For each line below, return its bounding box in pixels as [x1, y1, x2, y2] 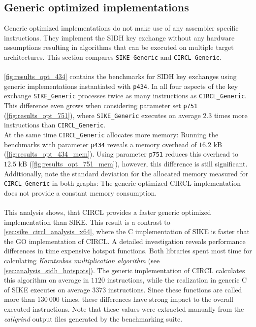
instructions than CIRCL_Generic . [4, 120, 106, 130]
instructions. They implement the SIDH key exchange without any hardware [4, 32, 235, 42]
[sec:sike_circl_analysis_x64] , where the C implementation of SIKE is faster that [4, 226, 250, 237]
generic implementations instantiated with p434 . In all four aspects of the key [4, 81, 238, 91]
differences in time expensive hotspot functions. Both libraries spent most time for [4, 245, 252, 256]
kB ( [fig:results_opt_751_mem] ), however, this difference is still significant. [18, 159, 248, 169]
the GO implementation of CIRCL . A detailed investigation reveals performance [4, 236, 246, 246]
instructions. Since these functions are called [108, 284, 242, 294]
